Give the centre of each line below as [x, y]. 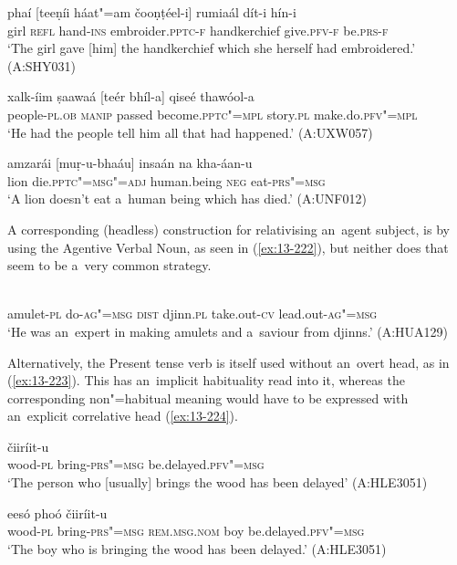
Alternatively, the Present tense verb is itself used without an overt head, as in [228, 362]
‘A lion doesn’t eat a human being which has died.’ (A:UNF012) [187, 199]
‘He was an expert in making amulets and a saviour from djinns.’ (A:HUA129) [228, 331]
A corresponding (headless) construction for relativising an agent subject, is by [228, 229]
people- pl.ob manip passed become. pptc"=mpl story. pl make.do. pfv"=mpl [213, 114]
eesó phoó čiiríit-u [57, 513]
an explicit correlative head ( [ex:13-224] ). [123, 416]
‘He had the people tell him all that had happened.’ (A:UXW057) [190, 132]
